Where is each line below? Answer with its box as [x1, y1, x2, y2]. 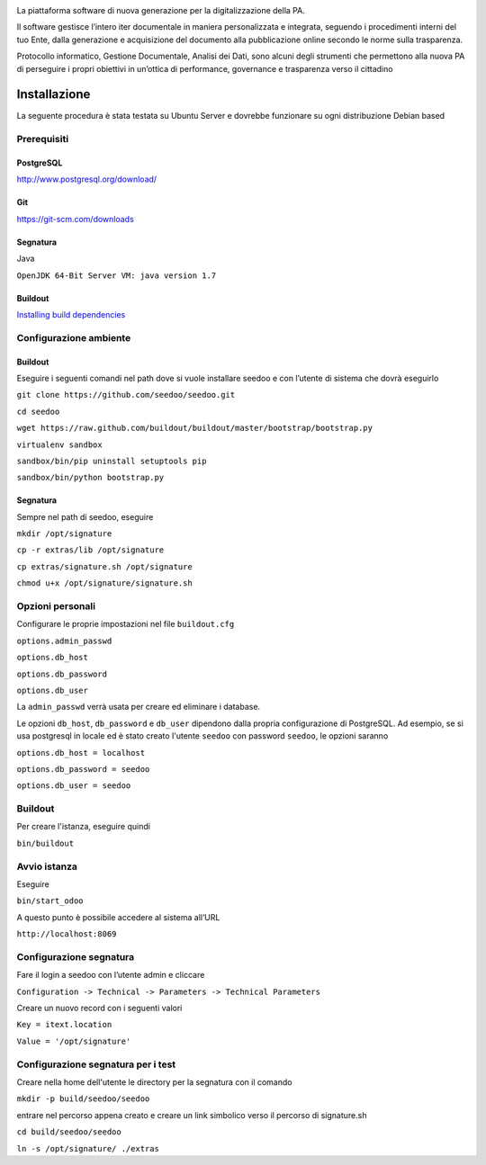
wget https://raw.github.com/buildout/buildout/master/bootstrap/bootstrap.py [16, 423, 373, 434]
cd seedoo [16, 406, 60, 417]
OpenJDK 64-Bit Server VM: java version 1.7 [16, 270, 217, 281]
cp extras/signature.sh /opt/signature [16, 561, 193, 571]
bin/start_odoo [16, 896, 85, 906]
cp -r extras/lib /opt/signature [16, 545, 165, 555]
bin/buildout [16, 838, 75, 848]
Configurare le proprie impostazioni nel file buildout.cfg [16, 619, 235, 630]
